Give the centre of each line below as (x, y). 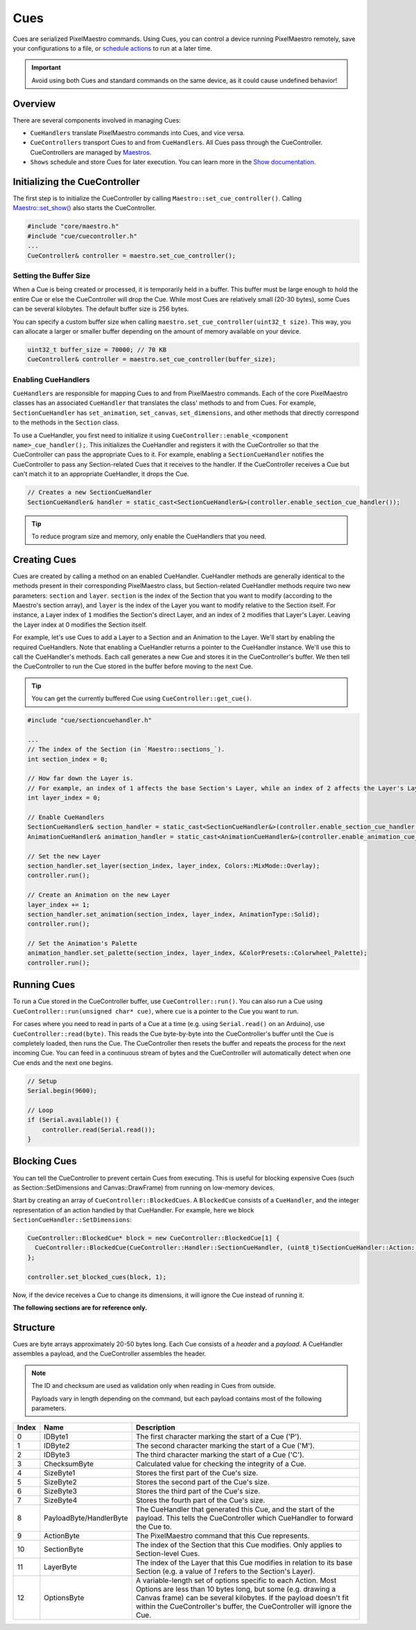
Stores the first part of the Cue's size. (197, 1473)
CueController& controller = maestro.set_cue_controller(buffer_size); (152, 359)
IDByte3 (57, 1455)
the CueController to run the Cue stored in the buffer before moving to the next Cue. (133, 666)
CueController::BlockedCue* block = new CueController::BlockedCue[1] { (154, 1238)
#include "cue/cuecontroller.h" (83, 236)
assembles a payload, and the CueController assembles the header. (110, 1354)
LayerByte (61, 1567)
